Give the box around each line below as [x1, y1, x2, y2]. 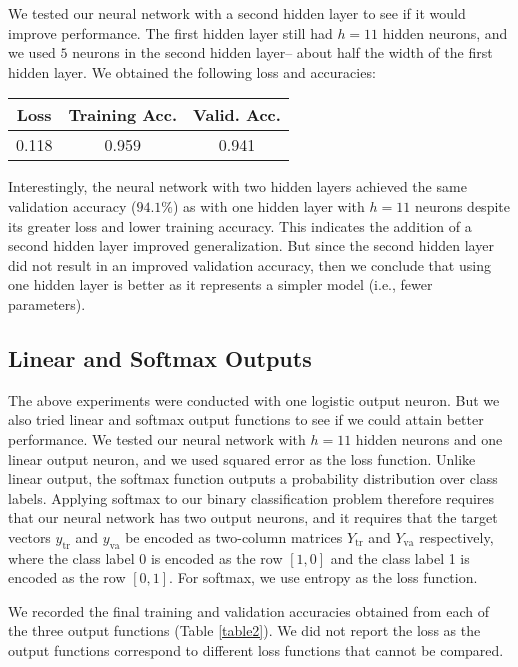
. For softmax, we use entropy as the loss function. [169, 567, 478, 588]
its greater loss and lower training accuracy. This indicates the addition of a [8, 215, 472, 236]
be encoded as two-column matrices [125, 526, 343, 547]
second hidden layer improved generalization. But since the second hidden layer [8, 235, 494, 256]
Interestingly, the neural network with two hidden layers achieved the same [8, 176, 467, 197]
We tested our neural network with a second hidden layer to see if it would [8, 3, 466, 23]
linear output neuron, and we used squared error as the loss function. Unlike [8, 448, 476, 469]
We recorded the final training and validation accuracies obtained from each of [8, 600, 489, 621]
